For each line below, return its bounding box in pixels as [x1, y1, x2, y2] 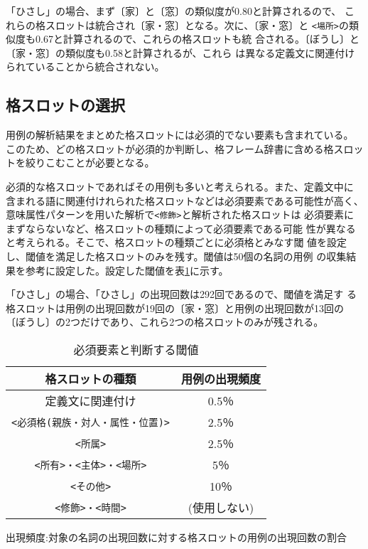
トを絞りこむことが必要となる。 [6, 155, 155, 170]
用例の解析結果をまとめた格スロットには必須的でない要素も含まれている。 [6, 127, 354, 142]
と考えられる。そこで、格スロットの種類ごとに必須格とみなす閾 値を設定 [6, 235, 347, 250]
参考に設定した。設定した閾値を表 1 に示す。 [25, 262, 229, 277]
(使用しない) [188, 499, 254, 516]
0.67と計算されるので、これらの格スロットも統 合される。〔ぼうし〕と [35, 31, 359, 46]
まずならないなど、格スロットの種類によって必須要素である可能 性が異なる [6, 220, 356, 235]
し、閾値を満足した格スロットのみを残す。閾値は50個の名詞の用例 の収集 [6, 249, 347, 264]
